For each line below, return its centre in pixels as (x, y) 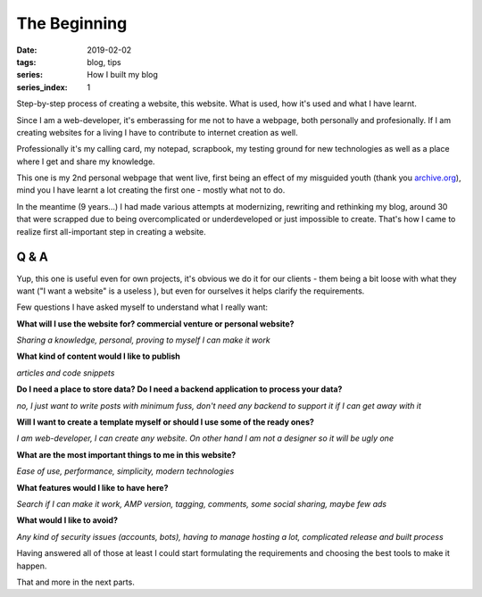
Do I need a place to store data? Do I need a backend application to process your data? (179, 389)
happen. (32, 566)
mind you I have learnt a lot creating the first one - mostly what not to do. (151, 190)
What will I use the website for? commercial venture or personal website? (155, 323)
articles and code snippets (66, 373)
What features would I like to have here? (92, 487)
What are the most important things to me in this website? (126, 454)
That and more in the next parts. (76, 582)
